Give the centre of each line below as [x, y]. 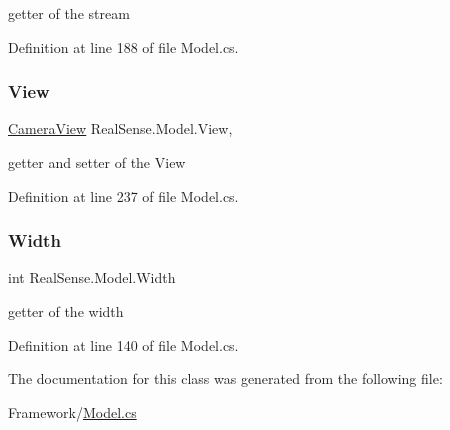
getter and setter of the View [97, 162]
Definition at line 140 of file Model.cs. [123, 344]
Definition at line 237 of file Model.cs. [123, 195]
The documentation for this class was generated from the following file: [225, 378]
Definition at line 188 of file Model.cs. [123, 46]
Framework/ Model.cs [72, 411]
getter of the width [66, 311]
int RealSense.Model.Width [92, 277]
